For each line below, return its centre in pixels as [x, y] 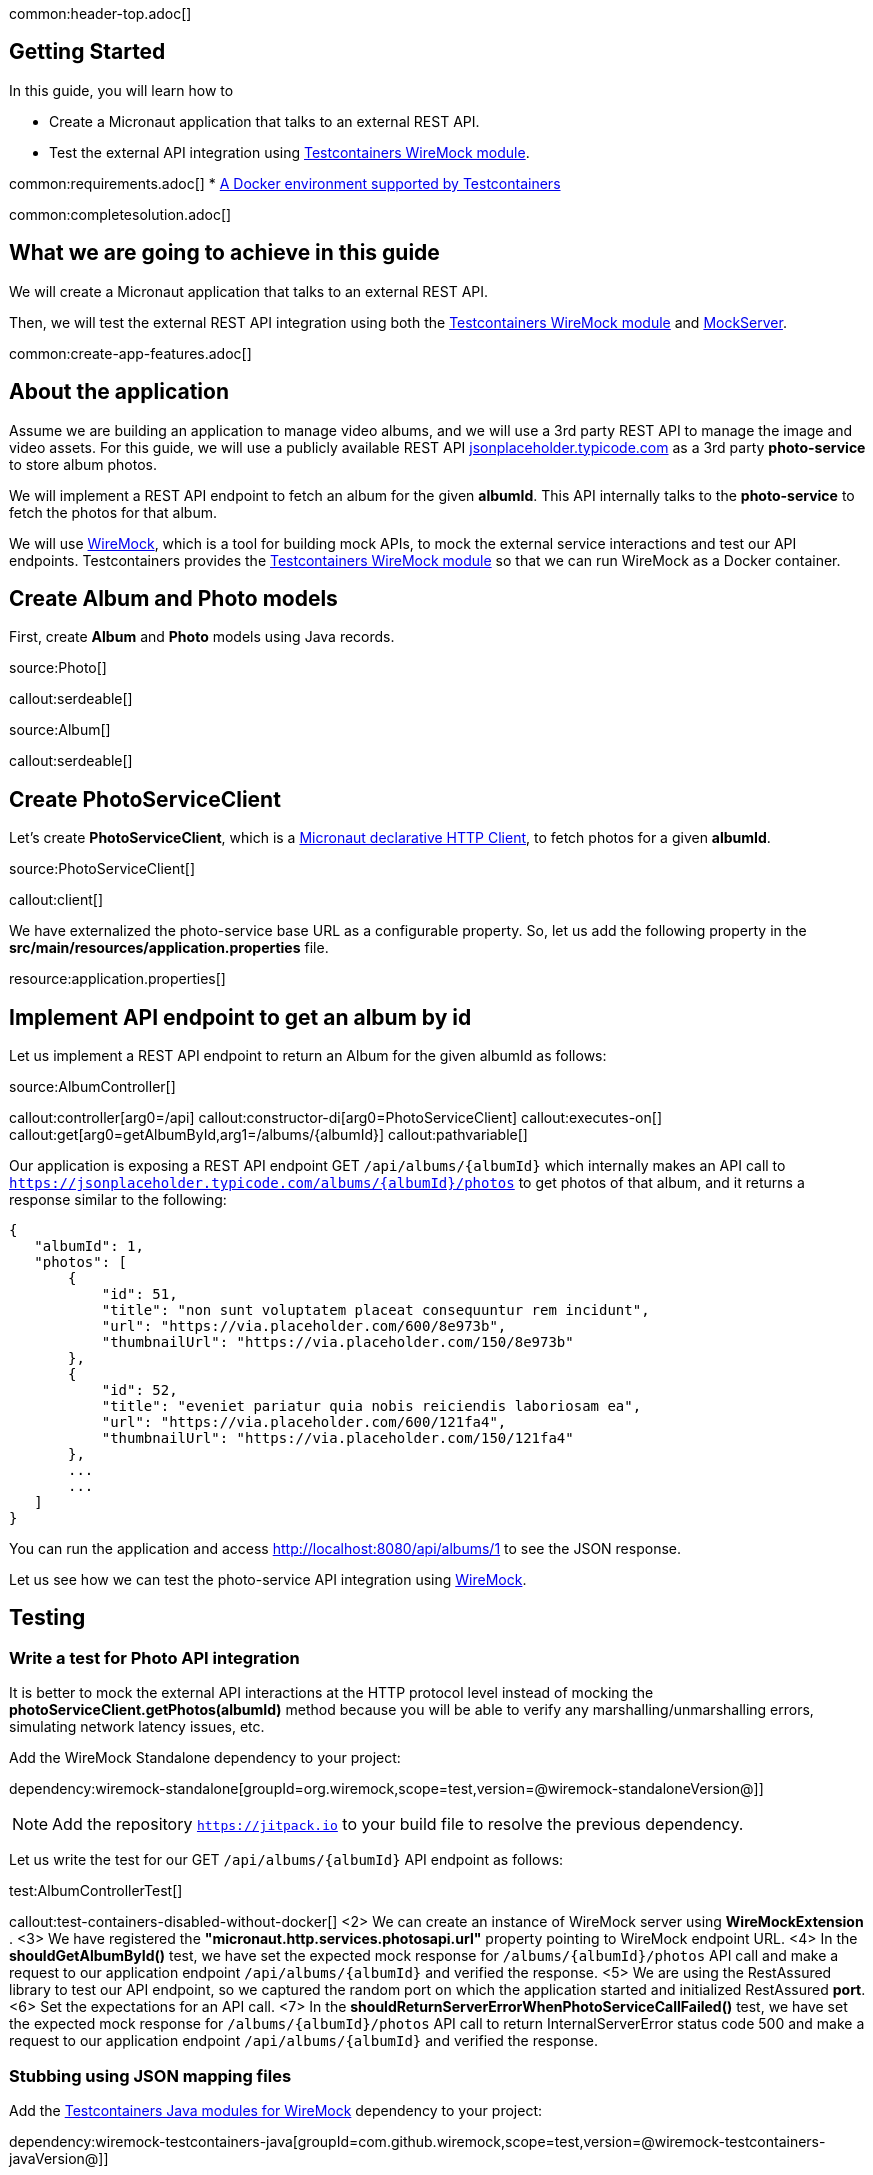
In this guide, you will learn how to [121, 90]
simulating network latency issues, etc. [137, 1727]
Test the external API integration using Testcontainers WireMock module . [289, 152]
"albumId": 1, [89, 1246]
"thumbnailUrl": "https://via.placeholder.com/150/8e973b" [337, 1342]
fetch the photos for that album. [113, 512]
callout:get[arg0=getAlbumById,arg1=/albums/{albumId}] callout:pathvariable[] [268, 1135]
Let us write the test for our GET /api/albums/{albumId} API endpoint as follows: [286, 1860]
